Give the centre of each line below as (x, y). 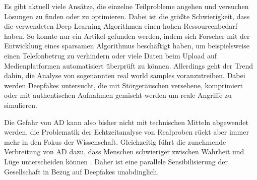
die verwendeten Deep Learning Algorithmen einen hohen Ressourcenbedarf (121, 26)
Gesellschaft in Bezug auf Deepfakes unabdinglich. (82, 171)
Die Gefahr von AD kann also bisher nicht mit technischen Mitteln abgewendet (126, 122)
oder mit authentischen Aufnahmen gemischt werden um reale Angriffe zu (118, 95)
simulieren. (21, 105)
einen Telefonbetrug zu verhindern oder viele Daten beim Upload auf (110, 55)
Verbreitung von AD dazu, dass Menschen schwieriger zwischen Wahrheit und (124, 152)
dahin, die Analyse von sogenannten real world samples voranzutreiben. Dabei (125, 75)
